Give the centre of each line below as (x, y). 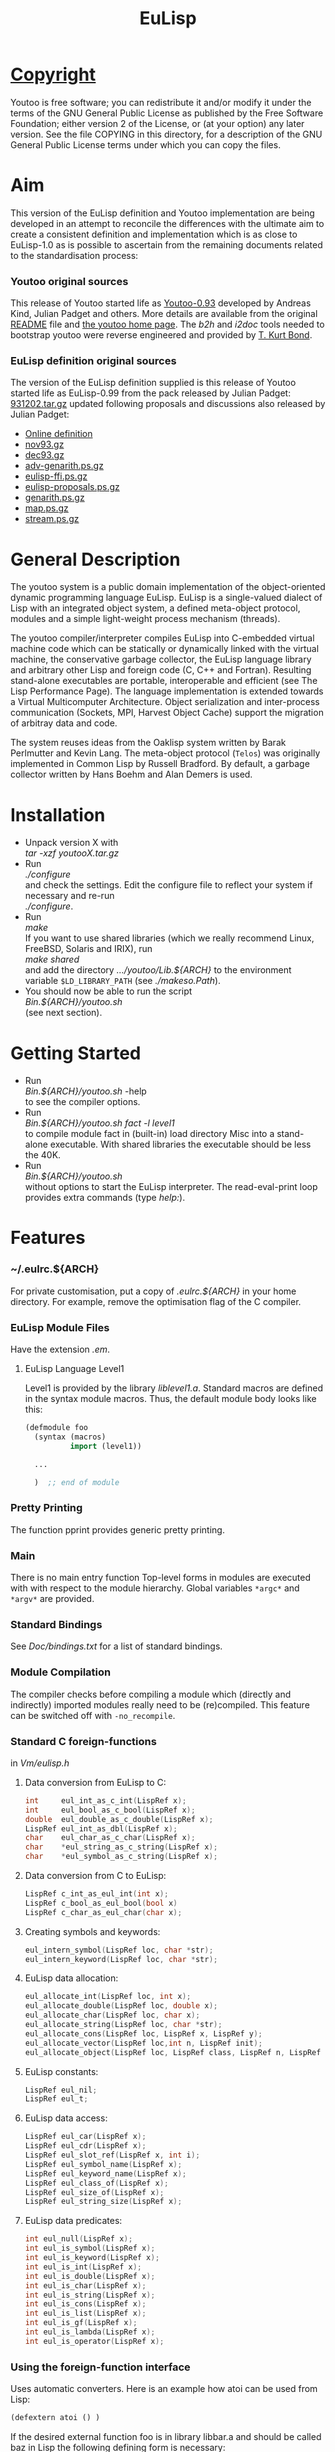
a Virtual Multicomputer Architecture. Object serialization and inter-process (165, 702)
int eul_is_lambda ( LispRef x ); (90, 2332)
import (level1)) (105, 1446)
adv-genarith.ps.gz (64, 466)
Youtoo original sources (69, 281)
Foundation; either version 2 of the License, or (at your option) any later (157, 123)
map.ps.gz (46, 508)
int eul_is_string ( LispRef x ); (90, 2295)
